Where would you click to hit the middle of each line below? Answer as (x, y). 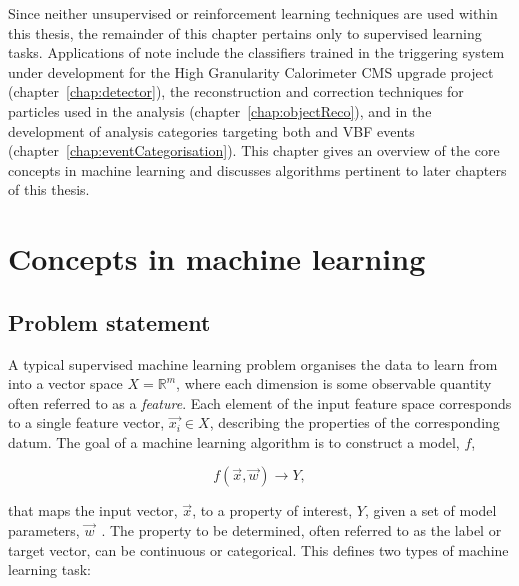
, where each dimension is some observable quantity (334, 383)
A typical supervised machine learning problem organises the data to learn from (253, 363)
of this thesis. (49, 189)
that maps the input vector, (93, 510)
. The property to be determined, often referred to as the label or (301, 530)
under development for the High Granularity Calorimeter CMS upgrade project (251, 71)
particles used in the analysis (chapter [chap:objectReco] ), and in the (220, 110)
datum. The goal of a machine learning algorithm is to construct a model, (234, 441)
